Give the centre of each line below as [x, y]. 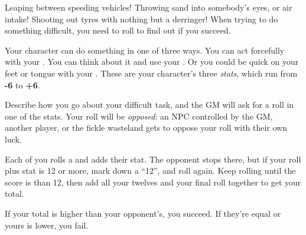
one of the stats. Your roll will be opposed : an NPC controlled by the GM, [139, 116]
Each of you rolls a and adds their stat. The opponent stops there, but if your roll [153, 159]
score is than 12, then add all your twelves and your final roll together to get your [153, 182]
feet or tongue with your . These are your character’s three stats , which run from [151, 73]
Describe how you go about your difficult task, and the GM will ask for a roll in [149, 105]
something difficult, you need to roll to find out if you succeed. [118, 30]
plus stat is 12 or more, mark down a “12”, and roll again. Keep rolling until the [150, 171]
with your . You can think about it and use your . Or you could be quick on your [152, 62]
